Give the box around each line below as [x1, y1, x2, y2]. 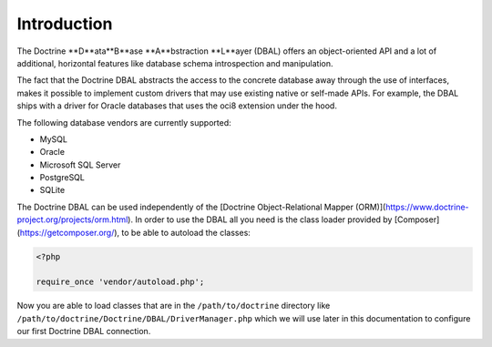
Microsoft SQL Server [39, 159, 121, 170]
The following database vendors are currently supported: [16, 117, 231, 128]
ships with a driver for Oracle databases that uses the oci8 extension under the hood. [16, 100, 337, 111]
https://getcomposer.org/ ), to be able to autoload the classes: [19, 227, 251, 238]
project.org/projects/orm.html [16, 214, 128, 225]
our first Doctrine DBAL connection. [16, 326, 151, 337]
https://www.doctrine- [385, 201, 469, 212]
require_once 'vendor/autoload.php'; [36, 277, 205, 287]
